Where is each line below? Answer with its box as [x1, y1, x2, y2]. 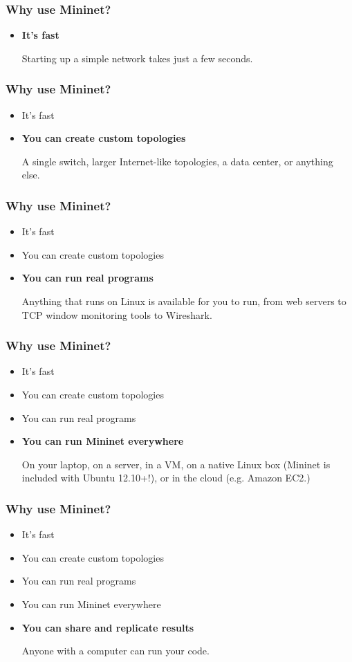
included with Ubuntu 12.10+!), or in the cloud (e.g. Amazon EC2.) [21, 470, 311, 485]
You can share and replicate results [21, 620, 194, 634]
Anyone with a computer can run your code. [21, 643, 210, 658]
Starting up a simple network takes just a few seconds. [21, 50, 253, 65]
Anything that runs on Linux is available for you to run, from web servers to [21, 294, 346, 308]
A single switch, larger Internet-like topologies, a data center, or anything [21, 154, 333, 168]
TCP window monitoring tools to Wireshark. [21, 307, 212, 322]
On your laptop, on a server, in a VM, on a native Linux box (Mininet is [21, 457, 331, 471]
